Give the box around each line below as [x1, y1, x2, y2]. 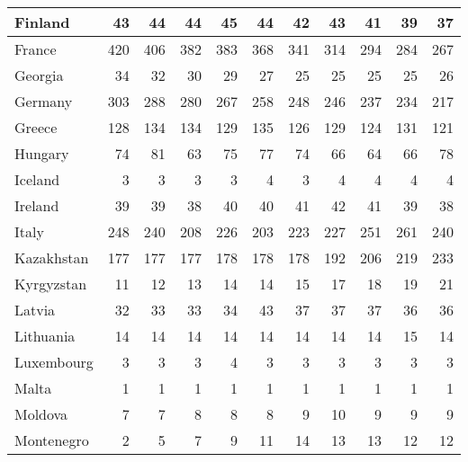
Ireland [14, 195, 59, 216]
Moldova [14, 404, 68, 424]
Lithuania [14, 325, 76, 346]
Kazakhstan [14, 247, 89, 268]
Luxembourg [14, 351, 94, 372]
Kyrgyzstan [14, 273, 87, 294]
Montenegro [14, 430, 89, 450]
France [14, 39, 57, 59]
